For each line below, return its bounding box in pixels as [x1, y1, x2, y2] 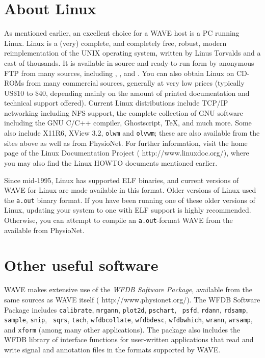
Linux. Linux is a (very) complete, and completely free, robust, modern [4, 37, 227, 48]
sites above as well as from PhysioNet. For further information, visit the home [4, 137, 248, 148]
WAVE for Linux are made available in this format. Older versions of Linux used [4, 185, 256, 195]
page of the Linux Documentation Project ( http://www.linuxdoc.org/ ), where [4, 147, 249, 158]
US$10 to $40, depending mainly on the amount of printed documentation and [4, 87, 250, 98]
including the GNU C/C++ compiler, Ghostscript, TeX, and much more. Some [4, 117, 252, 128]
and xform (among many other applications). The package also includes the [4, 324, 241, 335]
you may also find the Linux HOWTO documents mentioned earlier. [4, 157, 218, 168]
